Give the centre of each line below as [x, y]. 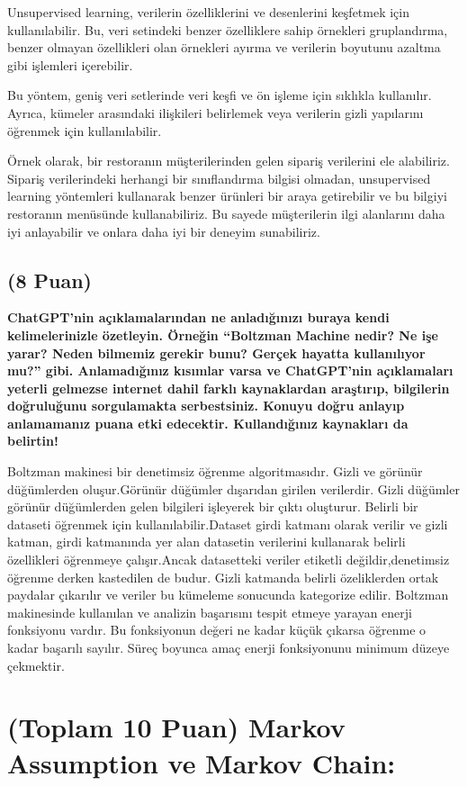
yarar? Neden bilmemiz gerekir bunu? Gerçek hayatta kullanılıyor [216, 352]
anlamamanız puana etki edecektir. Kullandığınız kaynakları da [208, 423]
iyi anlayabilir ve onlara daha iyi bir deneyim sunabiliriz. [164, 231]
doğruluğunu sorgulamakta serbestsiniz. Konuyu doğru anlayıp [206, 406]
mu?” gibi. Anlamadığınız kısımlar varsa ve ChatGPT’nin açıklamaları [230, 370]
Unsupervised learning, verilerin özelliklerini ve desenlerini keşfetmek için [209, 12]
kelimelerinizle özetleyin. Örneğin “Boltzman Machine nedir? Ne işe [223, 334]
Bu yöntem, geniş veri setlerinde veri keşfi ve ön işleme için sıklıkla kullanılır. [220, 95]
